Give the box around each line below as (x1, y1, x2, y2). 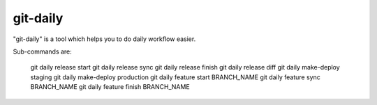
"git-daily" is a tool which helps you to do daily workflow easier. (13, 35, 196, 43)
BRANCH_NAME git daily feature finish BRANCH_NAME (30, 83, 190, 91)
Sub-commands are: (13, 47, 73, 56)
